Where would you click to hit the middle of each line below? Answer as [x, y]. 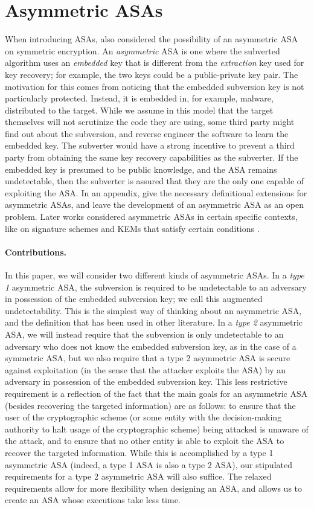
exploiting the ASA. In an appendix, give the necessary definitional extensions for [156, 192]
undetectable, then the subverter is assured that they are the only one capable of [155, 181]
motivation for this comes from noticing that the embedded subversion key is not [155, 86]
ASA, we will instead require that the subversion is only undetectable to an [144, 334]
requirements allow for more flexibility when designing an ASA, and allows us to [154, 488]
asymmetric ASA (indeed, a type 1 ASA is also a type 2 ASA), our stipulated [149, 464]
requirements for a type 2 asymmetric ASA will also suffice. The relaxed [138, 476]
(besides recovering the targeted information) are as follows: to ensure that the [150, 405]
